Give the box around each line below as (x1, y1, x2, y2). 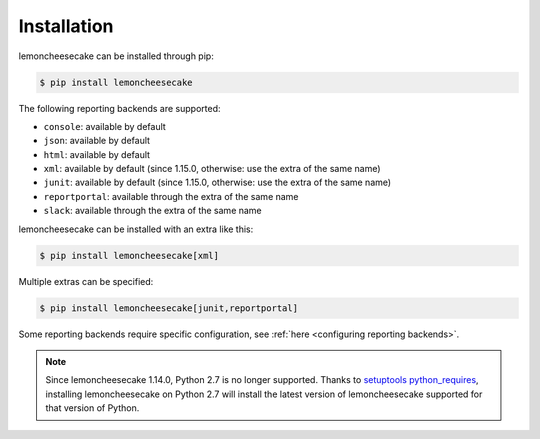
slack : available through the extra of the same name (43, 205, 262, 217)
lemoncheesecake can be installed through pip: (18, 50, 214, 62)
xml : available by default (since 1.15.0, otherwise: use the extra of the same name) (43, 163, 381, 175)
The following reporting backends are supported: (18, 102, 221, 114)
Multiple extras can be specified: (18, 275, 154, 287)
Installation (18, 15, 114, 37)
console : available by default (43, 120, 167, 132)
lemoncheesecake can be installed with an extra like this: (18, 223, 254, 235)
